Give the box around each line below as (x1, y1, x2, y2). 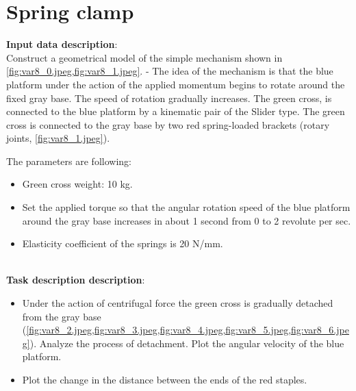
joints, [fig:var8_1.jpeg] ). (6, 131, 110, 145)
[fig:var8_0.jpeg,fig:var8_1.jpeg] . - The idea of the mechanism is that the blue (6, 64, 333, 78)
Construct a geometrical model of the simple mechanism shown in (6, 50, 283, 64)
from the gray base (22, 309, 101, 323)
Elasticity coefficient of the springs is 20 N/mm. (22, 236, 223, 251)
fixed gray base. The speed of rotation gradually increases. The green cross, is (6, 90, 332, 105)
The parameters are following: (6, 153, 131, 168)
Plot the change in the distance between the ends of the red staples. (22, 373, 307, 386)
